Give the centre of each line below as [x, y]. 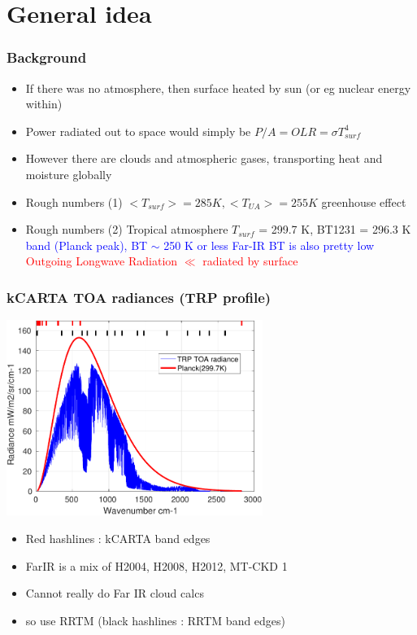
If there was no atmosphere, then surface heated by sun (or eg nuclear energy [218, 88]
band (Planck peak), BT [87, 245]
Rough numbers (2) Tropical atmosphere [127, 229]
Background [47, 57]
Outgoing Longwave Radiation [102, 261]
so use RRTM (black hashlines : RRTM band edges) [156, 620]
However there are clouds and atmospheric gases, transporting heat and [204, 158]
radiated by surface [250, 261]
